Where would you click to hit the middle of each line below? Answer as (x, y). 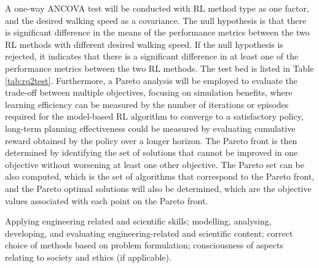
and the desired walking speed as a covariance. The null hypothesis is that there (156, 20)
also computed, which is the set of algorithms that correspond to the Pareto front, (160, 176)
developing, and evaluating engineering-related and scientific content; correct (149, 233)
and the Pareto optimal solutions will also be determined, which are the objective (158, 188)
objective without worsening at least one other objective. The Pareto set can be (155, 164)
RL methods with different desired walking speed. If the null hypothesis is (144, 44)
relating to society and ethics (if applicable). (88, 257)
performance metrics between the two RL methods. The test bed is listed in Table (159, 68)
